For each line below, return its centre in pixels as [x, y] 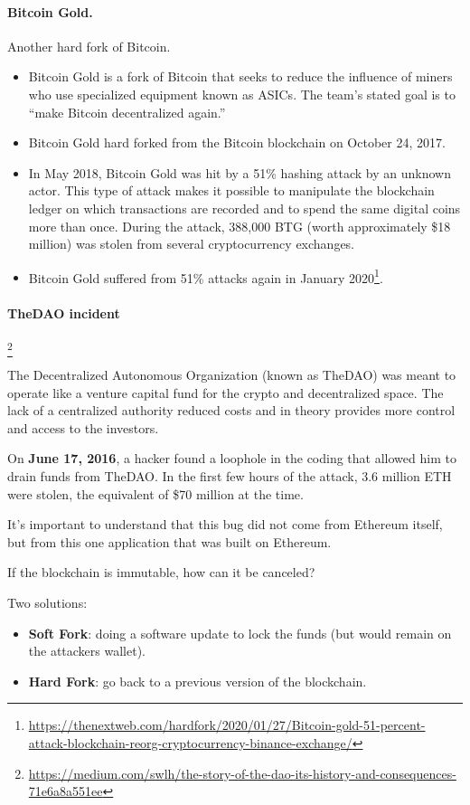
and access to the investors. [83, 427]
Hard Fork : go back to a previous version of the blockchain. [197, 681]
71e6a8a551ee [66, 791]
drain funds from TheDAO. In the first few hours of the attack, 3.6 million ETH [230, 476]
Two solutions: [47, 603]
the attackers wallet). [87, 651]
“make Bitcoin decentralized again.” [127, 112]
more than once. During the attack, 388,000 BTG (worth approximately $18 [240, 226]
